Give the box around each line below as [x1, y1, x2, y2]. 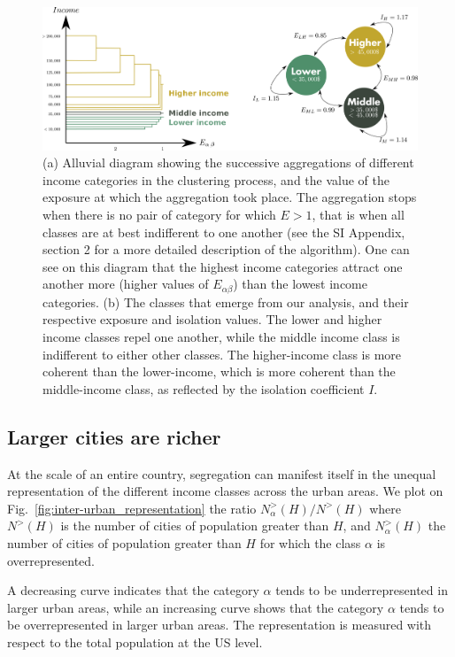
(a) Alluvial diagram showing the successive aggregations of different [42, 153, 414, 172]
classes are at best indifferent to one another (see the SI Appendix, [42, 222, 405, 241]
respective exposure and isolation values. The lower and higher [42, 310, 382, 328]
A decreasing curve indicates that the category [7, 581, 259, 599]
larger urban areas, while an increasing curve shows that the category [7, 598, 384, 616]
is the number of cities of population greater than [60, 516, 329, 535]
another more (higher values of [42, 274, 209, 293]
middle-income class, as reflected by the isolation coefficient [42, 379, 365, 398]
